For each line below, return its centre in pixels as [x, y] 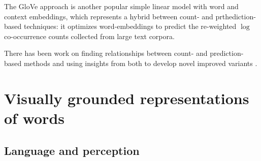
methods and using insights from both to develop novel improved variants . [140, 63]
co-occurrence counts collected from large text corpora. [89, 36]
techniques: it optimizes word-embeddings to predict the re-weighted [130, 26]
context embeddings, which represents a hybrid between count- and [109, 16]
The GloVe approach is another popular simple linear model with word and [121, 6]
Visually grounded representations [127, 98]
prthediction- [236, 16]
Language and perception [72, 150]
